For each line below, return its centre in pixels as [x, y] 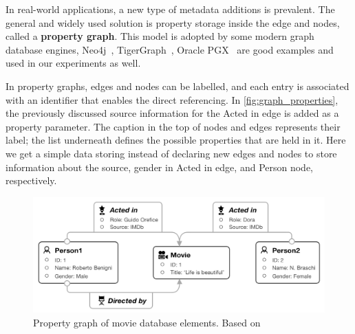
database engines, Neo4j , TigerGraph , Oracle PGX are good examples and [170, 49]
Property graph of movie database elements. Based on [147, 322]
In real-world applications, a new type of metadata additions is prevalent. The [170, 9]
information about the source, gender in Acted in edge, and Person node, [160, 167]
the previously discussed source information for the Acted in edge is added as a [172, 113]
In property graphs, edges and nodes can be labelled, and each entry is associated [177, 86]
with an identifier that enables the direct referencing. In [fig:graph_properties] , [172, 99]
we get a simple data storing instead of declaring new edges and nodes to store [171, 153]
